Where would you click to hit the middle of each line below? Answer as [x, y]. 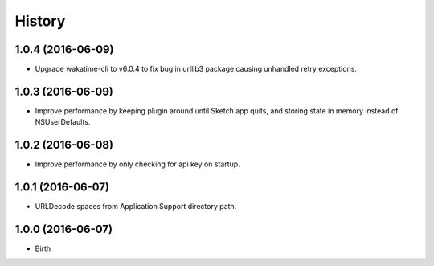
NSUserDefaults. [63, 122]
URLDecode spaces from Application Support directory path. [136, 207]
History [40, 21]
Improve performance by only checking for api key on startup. [137, 164]
